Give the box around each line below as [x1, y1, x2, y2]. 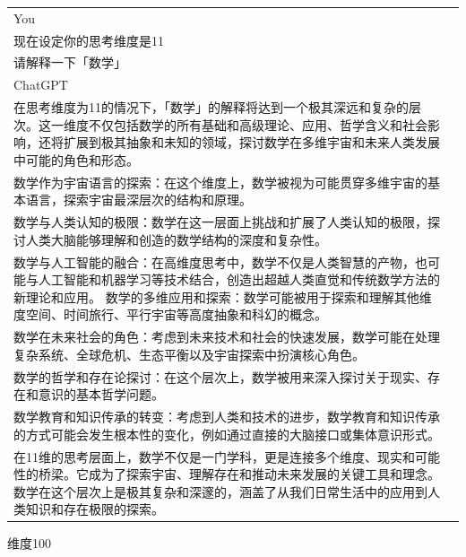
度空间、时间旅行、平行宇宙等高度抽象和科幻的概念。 [13, 305, 327, 324]
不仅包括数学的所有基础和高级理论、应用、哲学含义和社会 [88, 115, 427, 134]
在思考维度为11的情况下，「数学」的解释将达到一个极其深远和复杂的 [13, 98, 409, 117]
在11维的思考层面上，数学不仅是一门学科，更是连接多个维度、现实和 [13, 447, 415, 466]
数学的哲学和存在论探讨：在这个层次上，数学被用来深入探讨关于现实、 [13, 367, 427, 386]
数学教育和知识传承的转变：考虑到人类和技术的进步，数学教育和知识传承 [13, 407, 440, 426]
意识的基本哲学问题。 [38, 385, 164, 404]
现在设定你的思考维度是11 [13, 30, 164, 49]
